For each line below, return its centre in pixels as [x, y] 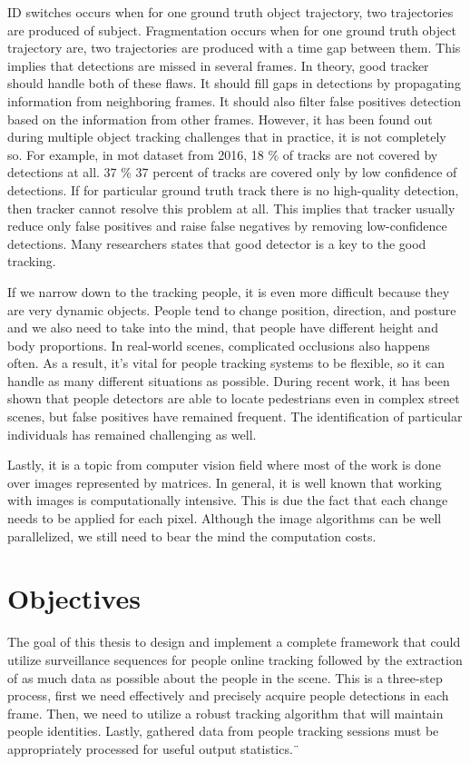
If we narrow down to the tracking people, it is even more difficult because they [229, 291]
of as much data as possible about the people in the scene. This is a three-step [225, 677]
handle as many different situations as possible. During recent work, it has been [229, 380]
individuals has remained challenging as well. [132, 434]
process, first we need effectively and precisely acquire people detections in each [228, 695]
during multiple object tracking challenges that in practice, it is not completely [227, 137]
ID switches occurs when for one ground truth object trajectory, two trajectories [230, 12]
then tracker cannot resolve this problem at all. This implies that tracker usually [231, 208]
